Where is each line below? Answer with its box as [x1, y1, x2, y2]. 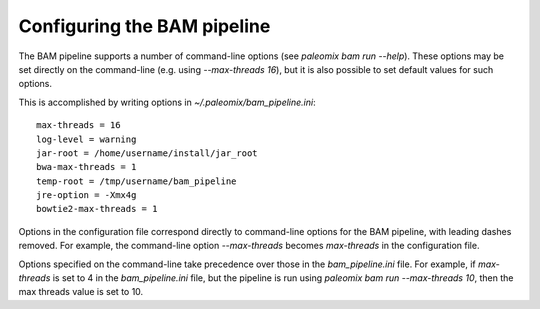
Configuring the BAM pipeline [18, 15, 271, 37]
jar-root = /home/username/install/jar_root [36, 147, 259, 159]
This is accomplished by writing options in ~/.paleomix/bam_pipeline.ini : [18, 96, 316, 108]
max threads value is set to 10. [18, 286, 144, 298]
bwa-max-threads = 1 [36, 161, 137, 173]
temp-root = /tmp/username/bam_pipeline [36, 175, 237, 187]
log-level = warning [36, 133, 137, 145]
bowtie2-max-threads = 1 [36, 203, 158, 215]
